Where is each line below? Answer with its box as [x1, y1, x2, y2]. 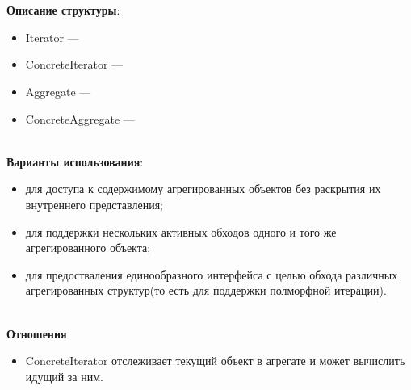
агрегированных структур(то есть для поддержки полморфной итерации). [25, 282, 387, 299]
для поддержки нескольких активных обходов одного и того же [25, 223, 337, 240]
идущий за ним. [25, 367, 103, 384]
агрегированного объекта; [25, 239, 151, 256]
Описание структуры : [6, 2, 120, 19]
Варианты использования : [6, 153, 144, 170]
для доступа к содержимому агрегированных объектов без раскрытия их [25, 180, 381, 197]
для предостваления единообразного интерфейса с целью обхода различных [25, 266, 398, 283]
